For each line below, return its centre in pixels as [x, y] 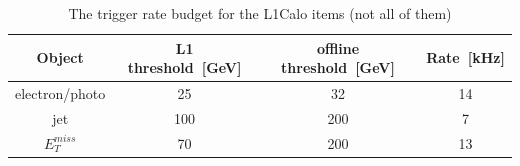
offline [338, 47]
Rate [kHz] [465, 57]
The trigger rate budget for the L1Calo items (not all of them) [260, 13]
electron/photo [60, 93]
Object [60, 57]
